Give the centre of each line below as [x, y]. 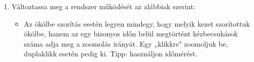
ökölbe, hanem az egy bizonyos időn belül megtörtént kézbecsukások [131, 34]
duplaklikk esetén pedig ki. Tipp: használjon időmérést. [111, 54]
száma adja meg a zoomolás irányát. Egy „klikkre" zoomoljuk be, [126, 43]
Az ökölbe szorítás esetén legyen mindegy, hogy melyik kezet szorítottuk [137, 23]
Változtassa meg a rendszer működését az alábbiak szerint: [103, 6]
